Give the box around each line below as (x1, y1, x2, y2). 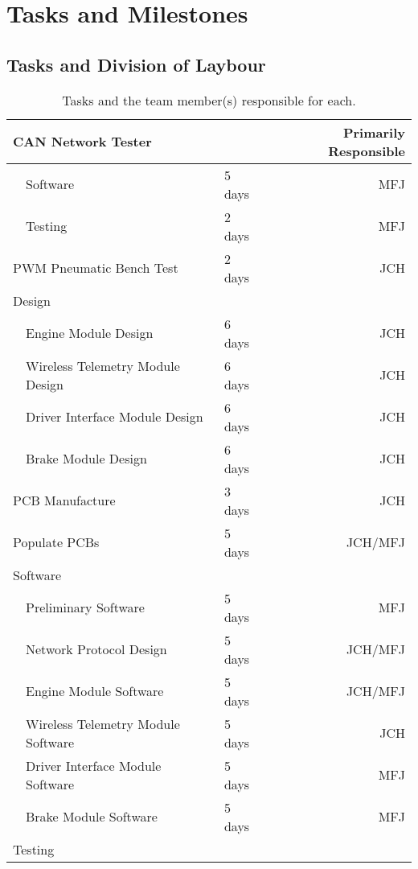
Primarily (342, 122, 405, 142)
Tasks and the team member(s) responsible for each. (62, 90, 356, 109)
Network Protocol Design (26, 640, 167, 659)
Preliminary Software (26, 598, 145, 617)
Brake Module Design (26, 449, 147, 468)
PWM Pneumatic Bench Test (13, 258, 178, 278)
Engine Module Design (26, 323, 154, 343)
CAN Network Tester (13, 132, 152, 151)
